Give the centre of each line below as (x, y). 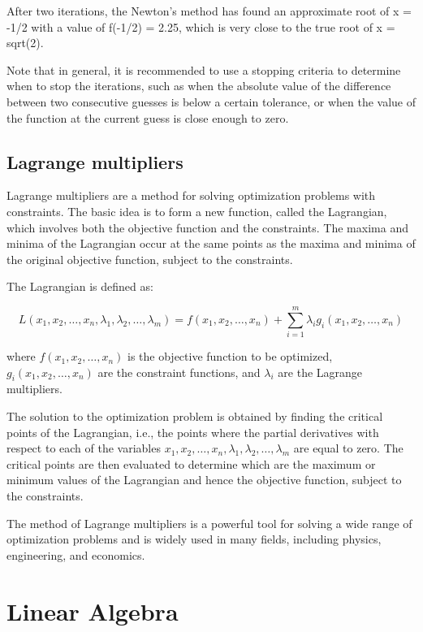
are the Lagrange (320, 372)
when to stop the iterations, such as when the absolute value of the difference (199, 86)
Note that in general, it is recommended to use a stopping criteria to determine (204, 69)
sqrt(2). (25, 43)
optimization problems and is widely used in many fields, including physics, (194, 539)
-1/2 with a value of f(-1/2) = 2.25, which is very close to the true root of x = (201, 26)
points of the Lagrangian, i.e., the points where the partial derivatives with (193, 432)
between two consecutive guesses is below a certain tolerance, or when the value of (211, 101)
